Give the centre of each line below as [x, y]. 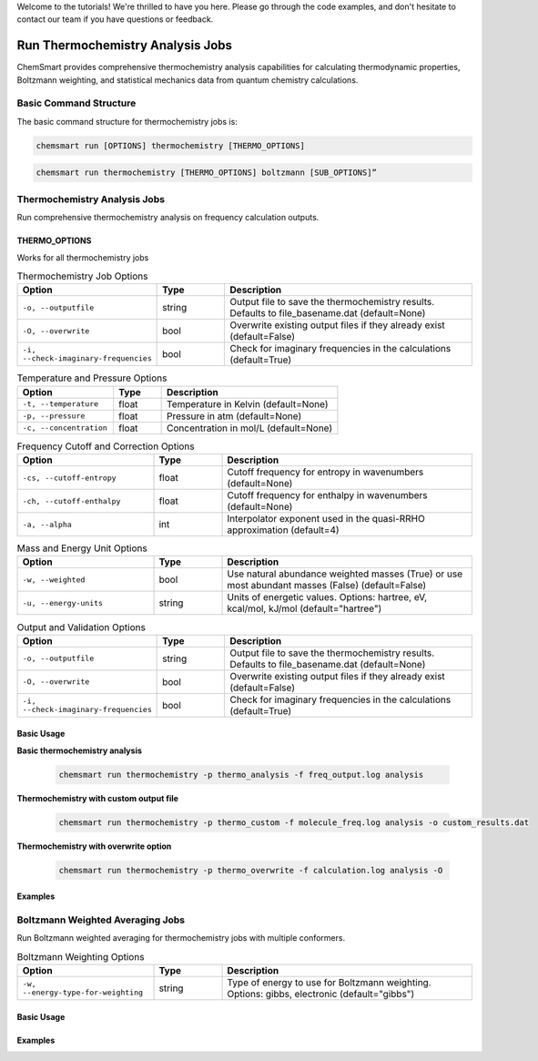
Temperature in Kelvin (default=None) [248, 403]
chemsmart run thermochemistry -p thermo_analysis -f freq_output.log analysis [241, 775]
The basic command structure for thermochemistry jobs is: [127, 121]
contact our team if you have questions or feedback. [115, 19]
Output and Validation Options [81, 627]
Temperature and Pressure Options [92, 378]
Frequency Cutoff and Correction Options [106, 446]
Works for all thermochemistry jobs [83, 257]
